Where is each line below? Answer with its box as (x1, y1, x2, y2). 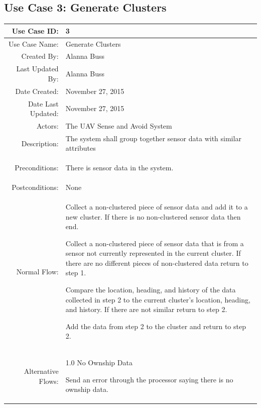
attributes (65, 143, 96, 153)
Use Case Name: (8, 38, 59, 49)
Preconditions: (15, 162, 59, 173)
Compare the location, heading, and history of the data (65, 284, 236, 295)
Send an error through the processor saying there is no (65, 374, 233, 384)
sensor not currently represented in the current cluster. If (65, 248, 241, 258)
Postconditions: (12, 182, 59, 192)
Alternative (24, 366, 59, 376)
